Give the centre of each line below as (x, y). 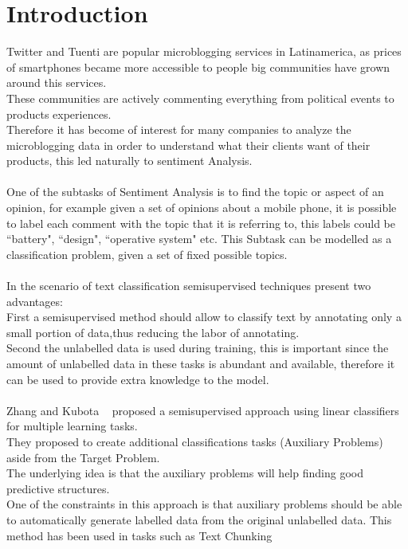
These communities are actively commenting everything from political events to (200, 98)
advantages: (35, 301)
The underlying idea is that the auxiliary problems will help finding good (185, 473)
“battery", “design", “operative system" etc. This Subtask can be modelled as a (199, 239)
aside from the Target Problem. (83, 457)
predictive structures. (58, 488)
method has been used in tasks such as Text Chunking (139, 535)
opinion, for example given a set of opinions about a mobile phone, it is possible (202, 208)
